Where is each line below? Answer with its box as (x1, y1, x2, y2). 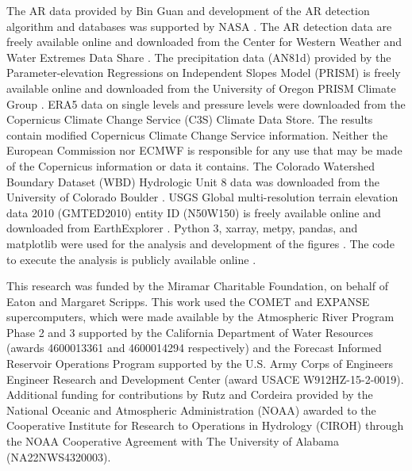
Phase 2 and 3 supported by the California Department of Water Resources (6, 324, 373, 340)
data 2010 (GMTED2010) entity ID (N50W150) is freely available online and (6, 204, 381, 220)
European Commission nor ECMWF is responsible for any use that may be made (6, 142, 402, 159)
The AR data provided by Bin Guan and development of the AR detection (6, 2, 370, 18)
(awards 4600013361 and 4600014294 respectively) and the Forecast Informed (6, 339, 382, 356)
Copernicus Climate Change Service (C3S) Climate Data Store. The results (6, 111, 373, 128)
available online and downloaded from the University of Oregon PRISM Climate (6, 79, 396, 96)
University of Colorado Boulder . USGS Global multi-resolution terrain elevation (6, 189, 399, 205)
